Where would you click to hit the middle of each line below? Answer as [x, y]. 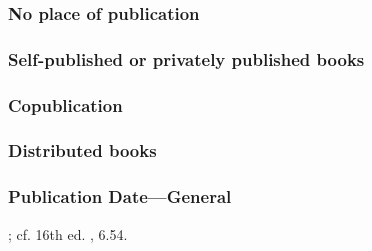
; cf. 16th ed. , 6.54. [68, 233]
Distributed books [82, 150]
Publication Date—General [120, 196]
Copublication [65, 104]
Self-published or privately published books [186, 58]
